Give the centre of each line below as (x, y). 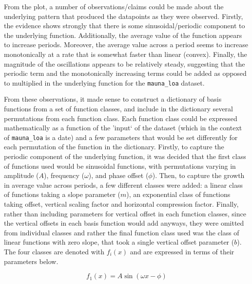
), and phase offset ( (118, 175)
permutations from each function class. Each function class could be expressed (121, 118)
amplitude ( (21, 175)
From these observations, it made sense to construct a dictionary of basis (113, 99)
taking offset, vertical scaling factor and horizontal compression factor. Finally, (121, 204)
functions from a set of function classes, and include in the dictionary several (118, 108)
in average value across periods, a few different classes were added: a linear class (123, 185)
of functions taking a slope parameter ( (62, 194)
